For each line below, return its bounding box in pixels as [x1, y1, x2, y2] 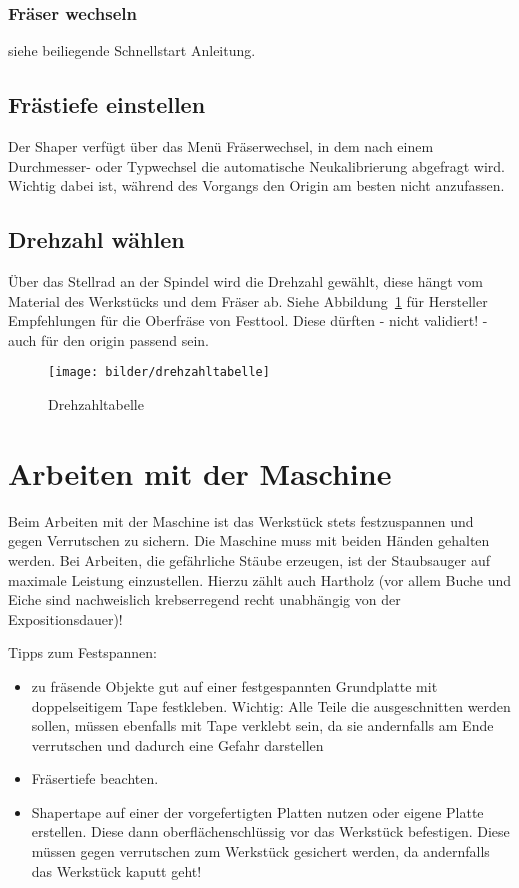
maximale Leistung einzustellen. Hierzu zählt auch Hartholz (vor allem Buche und [8, 569, 512, 590]
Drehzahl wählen [8, 224, 185, 255]
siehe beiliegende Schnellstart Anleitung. [8, 40, 256, 61]
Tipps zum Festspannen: [8, 642, 157, 663]
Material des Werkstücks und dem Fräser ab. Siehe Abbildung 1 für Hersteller [8, 290, 488, 311]
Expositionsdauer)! [8, 608, 123, 629]
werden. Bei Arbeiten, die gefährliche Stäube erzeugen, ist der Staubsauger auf [8, 549, 491, 570]
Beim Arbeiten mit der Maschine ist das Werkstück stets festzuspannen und [8, 510, 474, 531]
